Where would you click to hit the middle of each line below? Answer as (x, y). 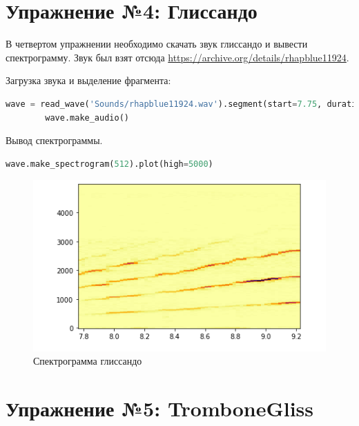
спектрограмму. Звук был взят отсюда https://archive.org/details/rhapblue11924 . (177, 57)
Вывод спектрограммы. (54, 140)
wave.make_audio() (87, 118)
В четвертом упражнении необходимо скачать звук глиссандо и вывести (157, 44)
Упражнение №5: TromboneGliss (160, 408)
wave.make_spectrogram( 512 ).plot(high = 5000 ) (109, 164)
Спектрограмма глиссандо (88, 361)
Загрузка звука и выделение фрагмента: (88, 80)
